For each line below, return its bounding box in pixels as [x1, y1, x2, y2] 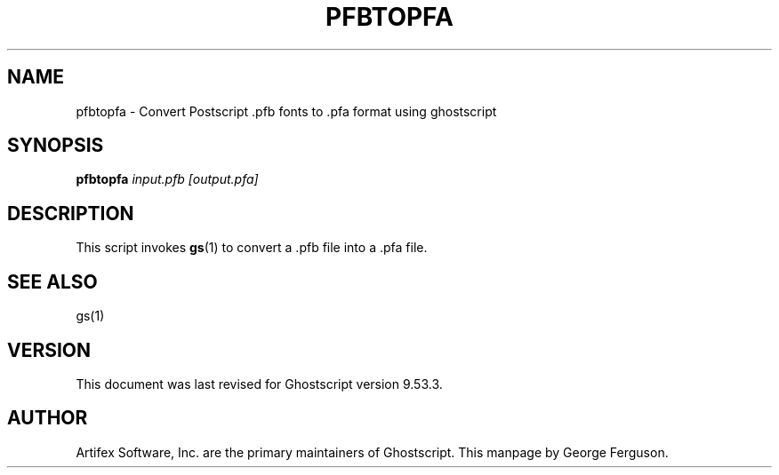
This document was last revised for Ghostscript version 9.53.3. [76, 376, 443, 392]
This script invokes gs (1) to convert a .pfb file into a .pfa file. [76, 240, 428, 256]
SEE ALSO [7, 270, 98, 293]
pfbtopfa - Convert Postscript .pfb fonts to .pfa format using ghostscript [76, 103, 497, 119]
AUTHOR [7, 407, 88, 430]
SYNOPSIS [7, 134, 104, 157]
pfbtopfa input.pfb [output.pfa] [76, 171, 259, 187]
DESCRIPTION [7, 202, 134, 225]
